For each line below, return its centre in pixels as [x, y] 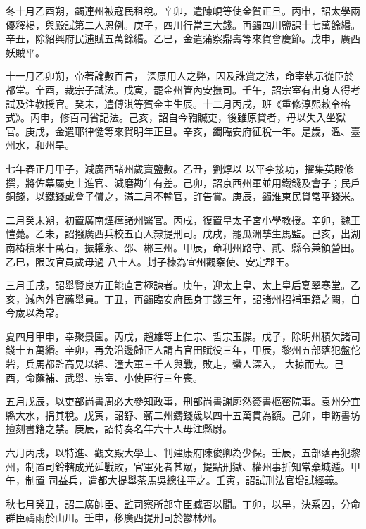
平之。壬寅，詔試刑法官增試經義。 [265, 480]
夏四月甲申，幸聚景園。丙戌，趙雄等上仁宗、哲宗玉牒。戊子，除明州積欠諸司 [183, 336]
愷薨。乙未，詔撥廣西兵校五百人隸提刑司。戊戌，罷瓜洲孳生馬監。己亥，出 [178, 234]
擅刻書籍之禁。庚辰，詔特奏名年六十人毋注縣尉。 [119, 429]
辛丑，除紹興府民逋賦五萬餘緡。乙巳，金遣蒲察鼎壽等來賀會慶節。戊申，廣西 [183, 38]
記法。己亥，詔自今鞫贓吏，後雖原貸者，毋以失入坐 [217, 117]
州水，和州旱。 [40, 145]
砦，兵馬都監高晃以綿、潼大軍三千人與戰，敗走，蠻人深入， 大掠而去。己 [175, 364]
